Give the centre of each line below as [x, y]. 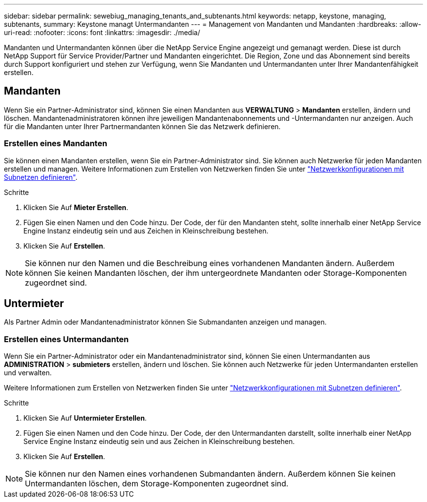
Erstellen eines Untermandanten [67, 339]
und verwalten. [28, 373]
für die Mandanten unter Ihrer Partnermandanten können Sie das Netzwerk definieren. [142, 126]
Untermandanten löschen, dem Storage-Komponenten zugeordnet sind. [157, 484]
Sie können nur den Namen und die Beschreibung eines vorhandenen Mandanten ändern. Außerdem [210, 263]
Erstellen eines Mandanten [56, 144]
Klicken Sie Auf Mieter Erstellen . [76, 207]
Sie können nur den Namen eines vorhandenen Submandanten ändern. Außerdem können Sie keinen [210, 474]
